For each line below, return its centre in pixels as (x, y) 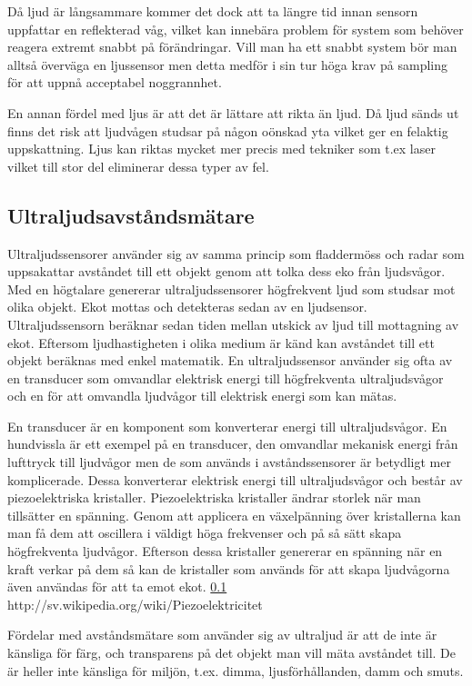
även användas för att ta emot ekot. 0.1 (117, 587)
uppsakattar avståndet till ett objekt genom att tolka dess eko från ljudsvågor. (226, 271)
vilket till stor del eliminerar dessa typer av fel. (138, 166)
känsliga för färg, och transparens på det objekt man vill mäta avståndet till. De (232, 653)
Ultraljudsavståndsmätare (131, 215)
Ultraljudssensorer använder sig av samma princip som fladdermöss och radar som (236, 253)
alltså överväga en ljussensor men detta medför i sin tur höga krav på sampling (228, 64)
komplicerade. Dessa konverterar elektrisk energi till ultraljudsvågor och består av (235, 479)
